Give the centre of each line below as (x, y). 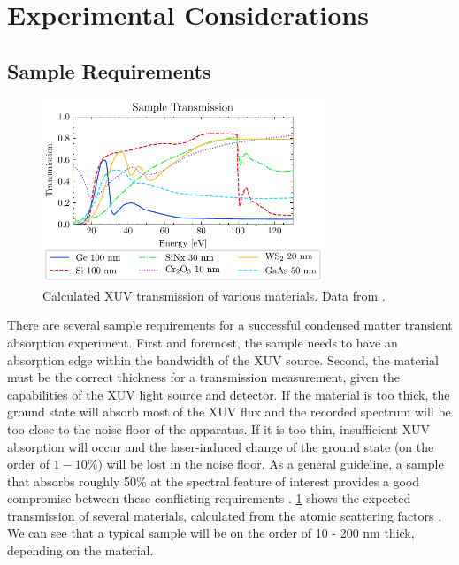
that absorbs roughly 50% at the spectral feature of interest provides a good (214, 481)
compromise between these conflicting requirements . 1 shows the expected (209, 498)
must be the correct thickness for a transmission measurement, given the (204, 377)
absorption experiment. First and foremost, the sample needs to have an (203, 342)
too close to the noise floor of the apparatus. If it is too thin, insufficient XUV (219, 428)
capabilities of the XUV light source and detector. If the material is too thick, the (229, 394)
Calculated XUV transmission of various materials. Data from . (214, 295)
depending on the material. (80, 550)
